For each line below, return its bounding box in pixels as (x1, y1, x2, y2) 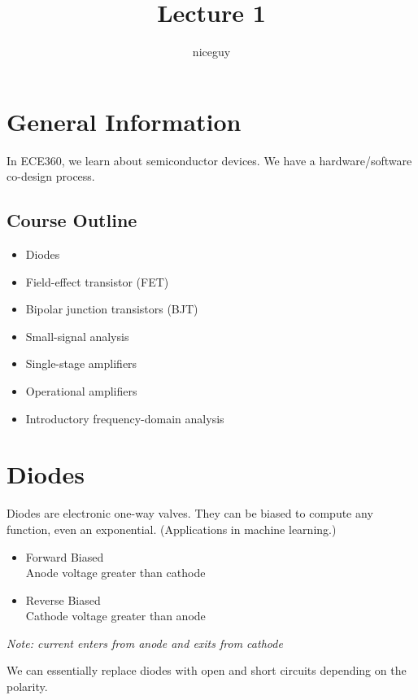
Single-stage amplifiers (25, 355, 137, 372)
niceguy (192, 43, 231, 60)
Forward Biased (25, 548, 104, 565)
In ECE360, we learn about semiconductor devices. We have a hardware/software (7, 151, 412, 168)
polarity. (7, 678, 48, 695)
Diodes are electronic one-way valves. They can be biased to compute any (7, 505, 373, 522)
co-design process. (7, 168, 95, 185)
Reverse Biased (25, 591, 101, 608)
